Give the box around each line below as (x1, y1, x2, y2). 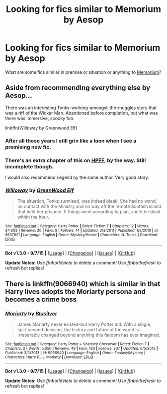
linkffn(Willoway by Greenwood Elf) (5, 125, 78, 131)
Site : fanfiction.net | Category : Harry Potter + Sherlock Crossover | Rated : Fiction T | (5, 341, 150, 347)
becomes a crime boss (5, 295, 77, 303)
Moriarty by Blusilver (5, 310, 58, 317)
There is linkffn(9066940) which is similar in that (5, 279, 161, 288)
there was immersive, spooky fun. (5, 115, 75, 121)
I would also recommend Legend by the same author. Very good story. (5, 174, 149, 180)
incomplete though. (5, 163, 54, 170)
